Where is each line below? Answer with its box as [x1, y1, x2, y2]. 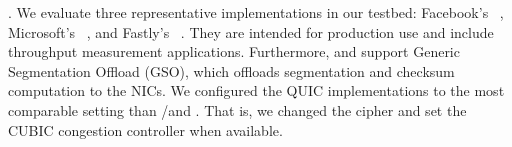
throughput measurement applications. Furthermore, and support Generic [8, 41, 460, 62]
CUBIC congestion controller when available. [8, 119, 283, 140]
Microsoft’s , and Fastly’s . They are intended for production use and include [8, 21, 494, 42]
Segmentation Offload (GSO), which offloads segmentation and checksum [8, 60, 455, 81]
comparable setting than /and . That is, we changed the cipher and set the [8, 99, 467, 120]
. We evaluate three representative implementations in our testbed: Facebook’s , [8, 2, 504, 22]
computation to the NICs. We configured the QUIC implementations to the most [8, 80, 505, 101]
